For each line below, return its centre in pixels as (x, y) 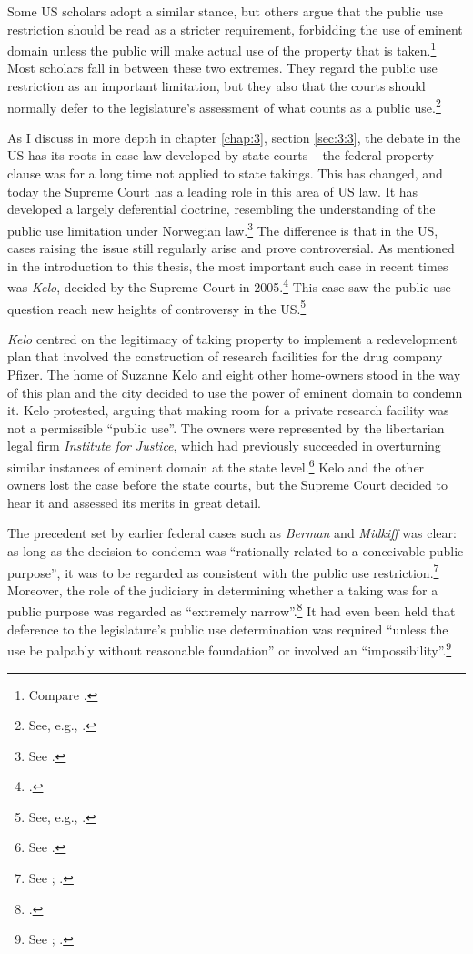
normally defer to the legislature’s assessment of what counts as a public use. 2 (224, 106)
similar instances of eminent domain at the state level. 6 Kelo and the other (216, 465)
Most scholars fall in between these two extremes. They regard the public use (222, 68)
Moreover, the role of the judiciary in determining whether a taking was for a (223, 589)
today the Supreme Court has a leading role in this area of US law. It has (213, 191)
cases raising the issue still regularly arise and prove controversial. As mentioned (231, 248)
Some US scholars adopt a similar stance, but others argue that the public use (225, 11)
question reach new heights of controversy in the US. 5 (157, 307)
